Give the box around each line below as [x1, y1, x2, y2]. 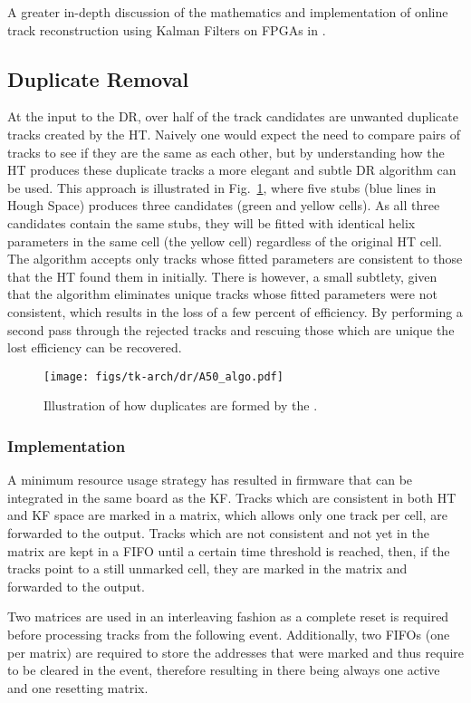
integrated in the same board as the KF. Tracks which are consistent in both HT [7, 487, 457, 506]
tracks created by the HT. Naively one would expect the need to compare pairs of [7, 124, 460, 143]
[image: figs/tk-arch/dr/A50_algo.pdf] [43, 370, 284, 383]
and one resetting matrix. [7, 678, 149, 697]
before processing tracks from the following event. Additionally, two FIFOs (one [7, 624, 450, 643]
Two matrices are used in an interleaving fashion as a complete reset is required [7, 607, 449, 626]
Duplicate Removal [7, 64, 189, 92]
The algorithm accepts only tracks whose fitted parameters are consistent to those [7, 249, 463, 268]
